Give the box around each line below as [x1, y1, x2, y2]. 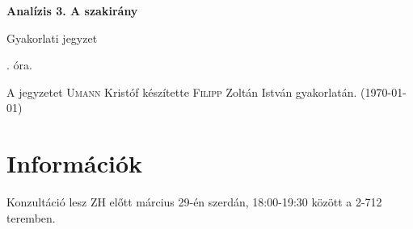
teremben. [6, 209, 56, 226]
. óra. [6, 56, 32, 73]
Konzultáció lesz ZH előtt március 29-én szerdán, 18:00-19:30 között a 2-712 [6, 194, 382, 210]
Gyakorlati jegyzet [6, 29, 98, 46]
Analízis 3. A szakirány [6, 2, 138, 19]
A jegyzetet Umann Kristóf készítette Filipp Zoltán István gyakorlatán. [6, 83, 357, 100]
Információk [6, 147, 143, 180]
